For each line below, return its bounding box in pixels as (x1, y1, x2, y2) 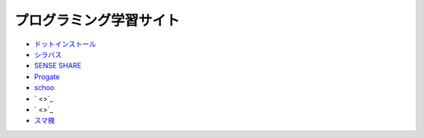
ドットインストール (34, 39, 97, 49)
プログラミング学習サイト (14, 12, 181, 29)
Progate (34, 71, 60, 82)
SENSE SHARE (34, 61, 82, 71)
